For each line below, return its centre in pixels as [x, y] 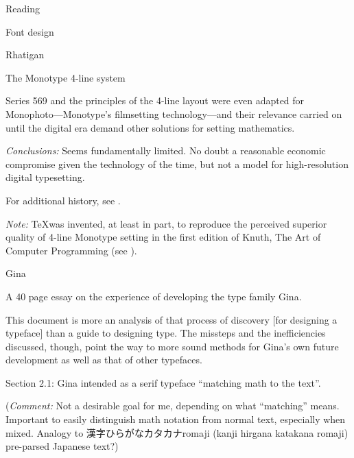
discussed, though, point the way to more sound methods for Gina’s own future [172, 346]
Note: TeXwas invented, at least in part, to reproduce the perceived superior [166, 223]
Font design [30, 31]
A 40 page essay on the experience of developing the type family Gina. [154, 296]
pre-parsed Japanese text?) [62, 446]
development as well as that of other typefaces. [104, 360]
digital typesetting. [45, 177]
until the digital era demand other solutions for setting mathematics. [150, 127]
